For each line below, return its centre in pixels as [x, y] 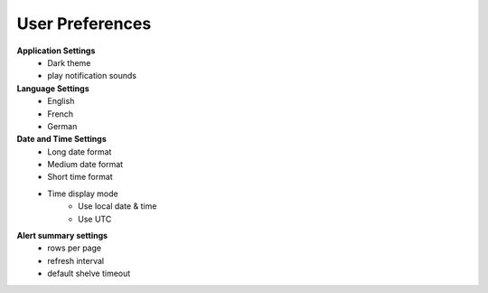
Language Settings [53, 88]
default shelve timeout [89, 274]
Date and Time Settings [62, 139]
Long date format [80, 151]
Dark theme [69, 62]
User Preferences [84, 24]
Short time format [80, 177]
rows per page [75, 248]
